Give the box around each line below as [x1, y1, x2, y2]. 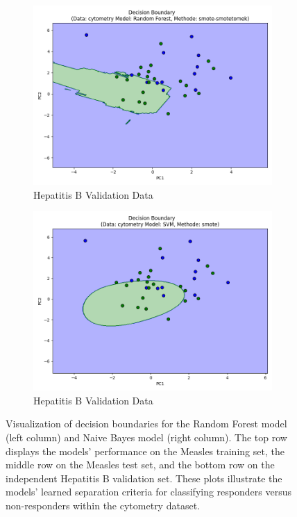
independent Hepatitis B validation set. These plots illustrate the [6, 470, 282, 485]
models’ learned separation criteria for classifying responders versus [6, 484, 291, 499]
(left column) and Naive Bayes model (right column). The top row [6, 429, 287, 444]
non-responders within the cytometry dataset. [6, 498, 200, 512]
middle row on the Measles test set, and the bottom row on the [6, 457, 275, 472]
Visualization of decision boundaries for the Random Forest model [6, 416, 287, 431]
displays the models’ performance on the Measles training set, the [6, 443, 285, 458]
